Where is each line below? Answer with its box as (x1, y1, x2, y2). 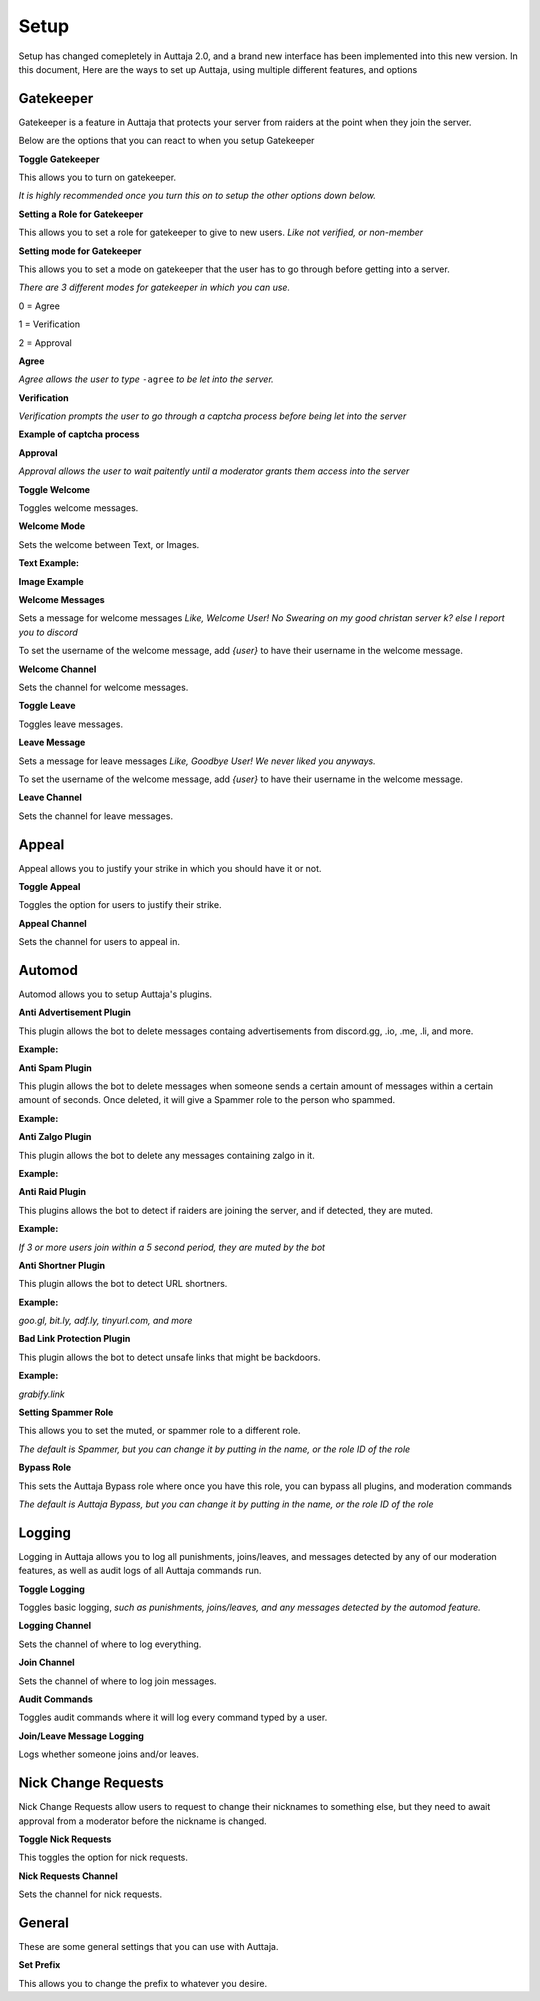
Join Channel (18, 1656, 75, 1669)
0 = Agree (18, 300, 60, 312)
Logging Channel (18, 1620, 92, 1632)
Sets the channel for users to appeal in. (18, 936, 180, 948)
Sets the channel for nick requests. (18, 1888, 163, 1900)
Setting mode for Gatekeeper (18, 245, 142, 257)
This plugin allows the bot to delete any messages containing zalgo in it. (18, 1149, 315, 1161)
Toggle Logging (18, 1583, 85, 1595)
